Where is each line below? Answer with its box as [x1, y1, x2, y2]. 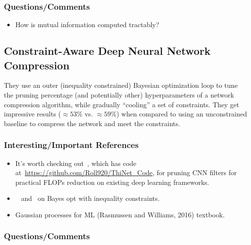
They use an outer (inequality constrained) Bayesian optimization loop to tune [4, 80, 238, 90]
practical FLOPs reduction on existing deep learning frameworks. [15, 177, 209, 187]
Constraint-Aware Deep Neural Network [4, 43, 211, 58]
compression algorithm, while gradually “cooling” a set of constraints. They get [4, 99, 239, 109]
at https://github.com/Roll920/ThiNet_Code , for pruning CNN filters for [15, 167, 237, 178]
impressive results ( [4, 109, 61, 119]
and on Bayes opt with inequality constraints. [21, 193, 160, 203]
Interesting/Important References [4, 139, 139, 151]
